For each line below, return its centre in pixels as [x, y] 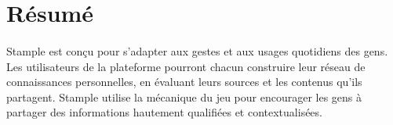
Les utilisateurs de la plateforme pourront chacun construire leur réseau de [186, 66]
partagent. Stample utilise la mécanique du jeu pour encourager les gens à [184, 96]
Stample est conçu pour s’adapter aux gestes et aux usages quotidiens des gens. [197, 50]
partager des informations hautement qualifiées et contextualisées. [164, 112]
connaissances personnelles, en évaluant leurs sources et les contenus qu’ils [184, 82]
